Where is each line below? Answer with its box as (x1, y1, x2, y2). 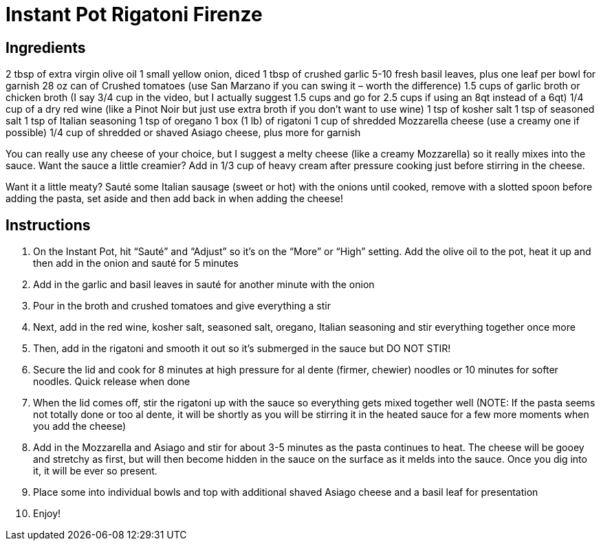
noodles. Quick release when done (33, 375, 190, 388)
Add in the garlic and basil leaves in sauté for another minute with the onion (33, 279, 375, 291)
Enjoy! (33, 507, 61, 520)
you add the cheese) (33, 420, 127, 433)
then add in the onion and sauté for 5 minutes (33, 257, 239, 270)
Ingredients (6, 39, 86, 56)
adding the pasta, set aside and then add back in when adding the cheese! (6, 193, 344, 205)
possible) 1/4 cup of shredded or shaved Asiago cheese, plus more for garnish (6, 127, 361, 139)
